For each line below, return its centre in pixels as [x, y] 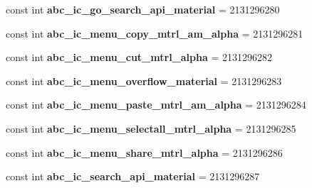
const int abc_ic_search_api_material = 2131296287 [133, 176]
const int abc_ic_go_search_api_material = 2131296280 [143, 9]
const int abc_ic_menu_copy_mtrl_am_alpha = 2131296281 [155, 33]
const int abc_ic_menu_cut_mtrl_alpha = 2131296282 [139, 57]
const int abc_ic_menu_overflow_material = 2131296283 [144, 81]
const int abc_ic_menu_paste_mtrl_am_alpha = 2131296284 [156, 105]
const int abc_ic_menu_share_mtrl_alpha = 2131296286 [144, 152]
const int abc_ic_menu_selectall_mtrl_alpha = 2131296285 [151, 128]
